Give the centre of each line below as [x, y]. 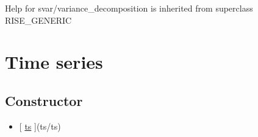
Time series [54, 62]
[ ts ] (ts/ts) [40, 126]
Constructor [44, 100]
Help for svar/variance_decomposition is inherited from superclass [129, 8]
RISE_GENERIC [38, 20]
